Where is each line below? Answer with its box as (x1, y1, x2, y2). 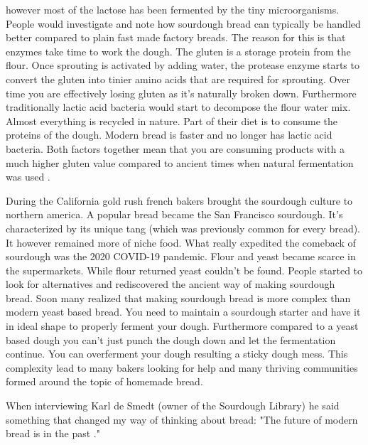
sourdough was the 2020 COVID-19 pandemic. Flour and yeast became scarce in (6, 249, 356, 264)
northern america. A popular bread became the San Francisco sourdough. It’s (6, 207, 343, 222)
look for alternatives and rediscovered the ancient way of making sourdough (6, 277, 335, 291)
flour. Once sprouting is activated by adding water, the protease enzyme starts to (6, 58, 359, 73)
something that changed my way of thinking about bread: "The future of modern (6, 412, 358, 427)
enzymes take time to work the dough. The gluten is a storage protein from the (6, 43, 351, 58)
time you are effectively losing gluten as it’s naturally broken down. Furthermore (6, 85, 357, 100)
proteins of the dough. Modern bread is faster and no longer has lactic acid (6, 127, 332, 142)
